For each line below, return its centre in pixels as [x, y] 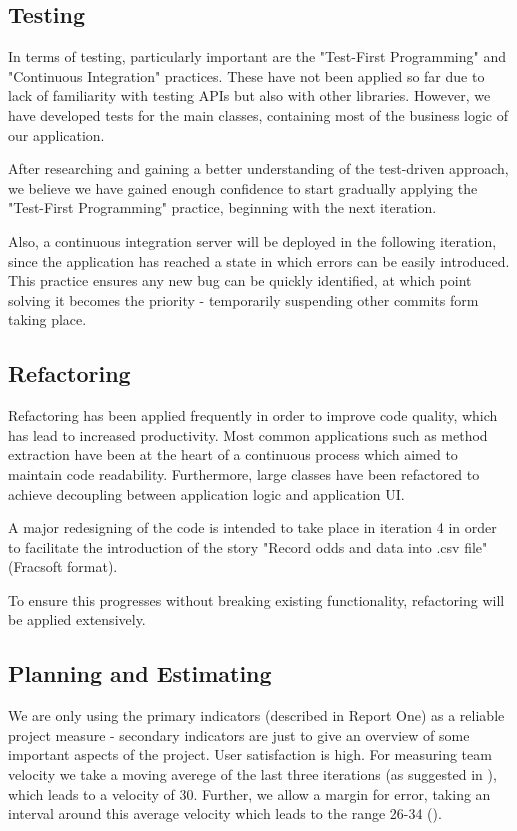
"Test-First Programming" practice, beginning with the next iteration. [222, 207]
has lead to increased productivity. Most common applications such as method [248, 434]
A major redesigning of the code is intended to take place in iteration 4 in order [252, 527]
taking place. [47, 319]
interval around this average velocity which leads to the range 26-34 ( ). [225, 813]
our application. [56, 134]
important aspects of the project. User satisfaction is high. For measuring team [250, 754]
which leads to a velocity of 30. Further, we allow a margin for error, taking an [249, 793]
